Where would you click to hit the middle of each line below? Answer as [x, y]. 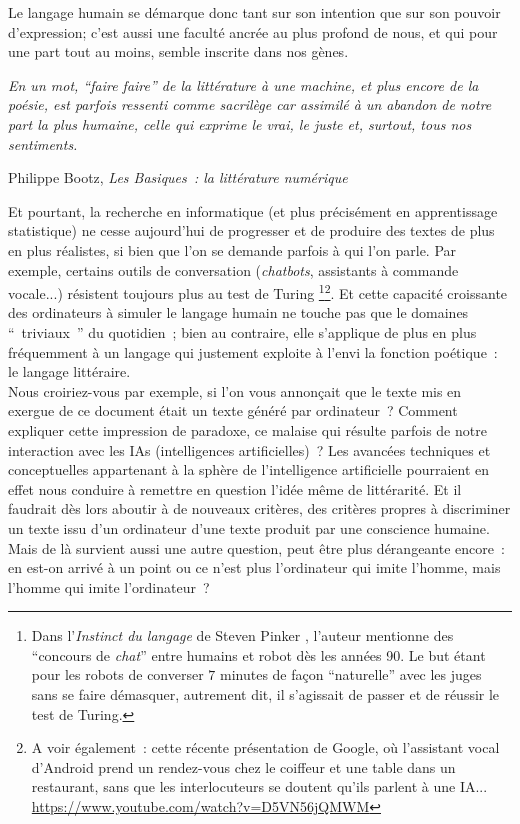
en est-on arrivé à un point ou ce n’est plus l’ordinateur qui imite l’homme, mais [254, 567]
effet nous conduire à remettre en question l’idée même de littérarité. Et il [235, 488]
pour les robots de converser [117, 674]
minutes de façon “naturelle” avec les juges [351, 674]
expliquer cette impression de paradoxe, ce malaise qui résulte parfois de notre [247, 429]
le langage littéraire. [69, 371]
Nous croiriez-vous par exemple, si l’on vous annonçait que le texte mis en [235, 390]
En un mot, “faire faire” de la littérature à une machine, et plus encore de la [243, 84]
